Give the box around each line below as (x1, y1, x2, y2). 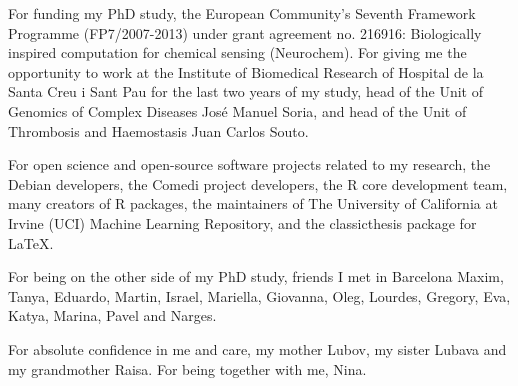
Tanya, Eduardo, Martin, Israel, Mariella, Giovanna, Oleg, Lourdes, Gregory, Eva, (8, 285, 511, 306)
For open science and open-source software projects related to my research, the (8, 154, 491, 175)
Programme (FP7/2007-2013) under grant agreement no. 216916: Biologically (8, 22, 482, 43)
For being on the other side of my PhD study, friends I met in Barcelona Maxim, (8, 266, 504, 287)
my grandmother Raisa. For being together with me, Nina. (8, 358, 367, 379)
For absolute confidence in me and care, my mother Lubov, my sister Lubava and (8, 338, 507, 359)
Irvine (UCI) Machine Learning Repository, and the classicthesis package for (8, 212, 477, 233)
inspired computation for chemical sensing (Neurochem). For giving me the (8, 42, 467, 63)
